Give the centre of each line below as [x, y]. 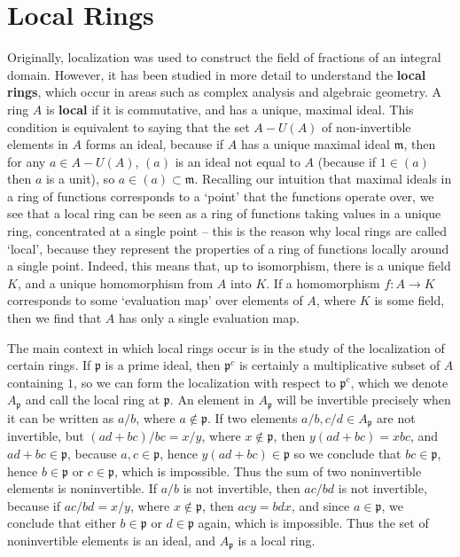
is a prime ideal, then [163, 365]
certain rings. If [49, 365]
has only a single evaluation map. [209, 318]
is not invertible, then [242, 488]
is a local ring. [277, 540]
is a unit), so [80, 179]
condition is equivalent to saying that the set [129, 126]
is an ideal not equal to [238, 161]
